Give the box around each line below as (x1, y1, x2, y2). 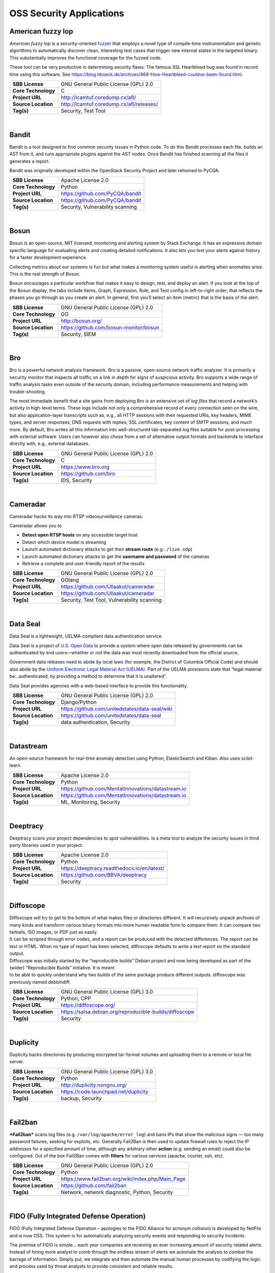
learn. (9, 762, 22, 768)
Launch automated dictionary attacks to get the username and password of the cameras (22, 553, 210, 560)
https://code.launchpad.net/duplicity (61, 1088, 149, 1095)
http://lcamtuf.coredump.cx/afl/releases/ (61, 101, 158, 108)
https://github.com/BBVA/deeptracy (61, 871, 147, 878)
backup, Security (61, 1095, 102, 1102)
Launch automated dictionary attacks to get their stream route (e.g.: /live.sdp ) (22, 546, 193, 552)
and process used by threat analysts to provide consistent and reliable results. (9, 1263, 174, 1269)
